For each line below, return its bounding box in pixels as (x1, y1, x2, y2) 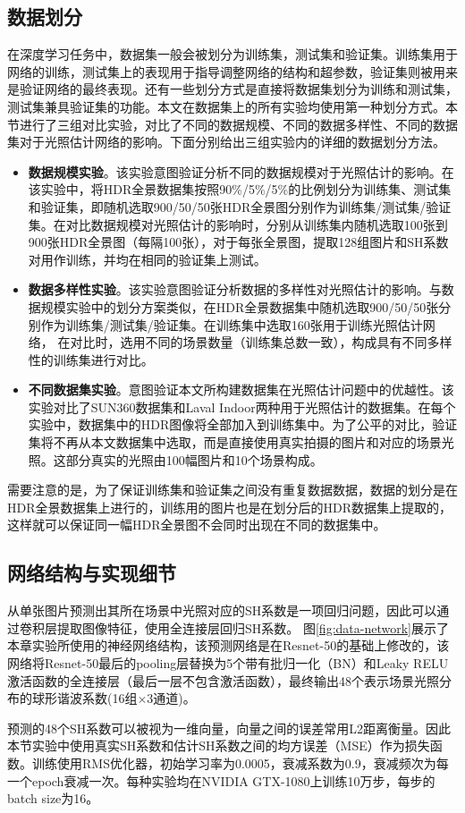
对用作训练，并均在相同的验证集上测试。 (28, 250, 266, 268)
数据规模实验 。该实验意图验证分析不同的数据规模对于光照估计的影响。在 (28, 162, 454, 181)
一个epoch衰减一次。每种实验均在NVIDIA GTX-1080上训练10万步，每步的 (7, 771, 435, 790)
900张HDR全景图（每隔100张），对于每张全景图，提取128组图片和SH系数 (28, 233, 449, 251)
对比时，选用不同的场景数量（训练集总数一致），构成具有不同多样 (70, 333, 452, 351)
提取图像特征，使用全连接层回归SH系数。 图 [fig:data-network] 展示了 (56, 618, 449, 637)
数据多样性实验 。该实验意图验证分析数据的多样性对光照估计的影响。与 (28, 280, 442, 299)
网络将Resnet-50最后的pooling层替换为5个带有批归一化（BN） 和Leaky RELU (7, 654, 449, 673)
